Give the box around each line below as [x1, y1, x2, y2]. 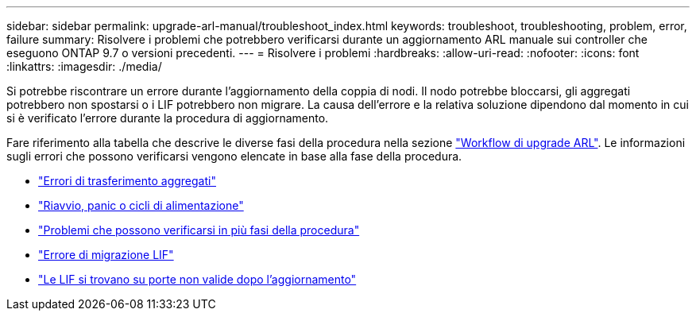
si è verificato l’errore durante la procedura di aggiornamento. [6, 111, 329, 125]
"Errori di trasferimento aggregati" [38, 174, 216, 187]
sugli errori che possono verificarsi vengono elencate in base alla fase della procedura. [6, 149, 462, 163]
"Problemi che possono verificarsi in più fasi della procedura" [38, 223, 360, 237]
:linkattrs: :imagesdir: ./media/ [6, 60, 162, 73]
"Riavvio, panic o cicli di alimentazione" [38, 199, 244, 212]
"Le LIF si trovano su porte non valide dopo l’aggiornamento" [38, 273, 357, 286]
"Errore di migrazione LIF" [38, 248, 174, 261]
